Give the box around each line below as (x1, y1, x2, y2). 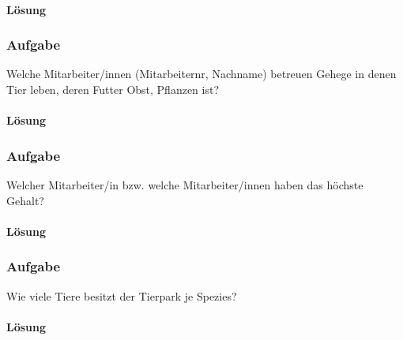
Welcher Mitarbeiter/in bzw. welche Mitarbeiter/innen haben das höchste (6, 177, 363, 192)
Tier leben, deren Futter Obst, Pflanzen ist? (6, 81, 220, 97)
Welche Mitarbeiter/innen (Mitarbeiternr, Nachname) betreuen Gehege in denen (6, 65, 397, 82)
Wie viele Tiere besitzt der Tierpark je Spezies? (6, 287, 237, 304)
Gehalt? (6, 192, 44, 208)
